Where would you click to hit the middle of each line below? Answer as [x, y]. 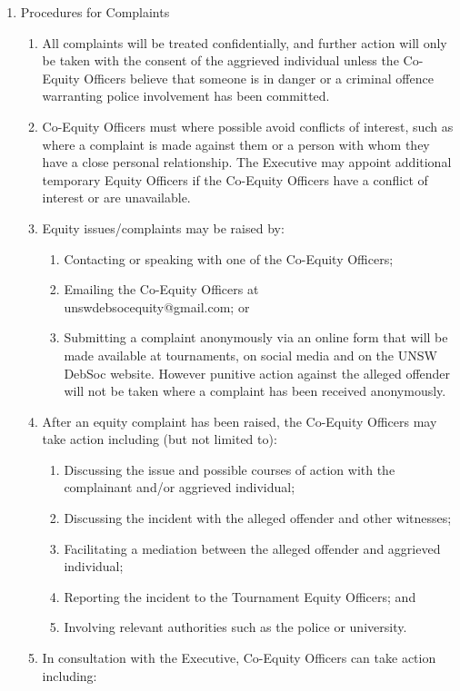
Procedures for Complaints [95, 12]
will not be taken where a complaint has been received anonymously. [255, 391]
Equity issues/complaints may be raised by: [163, 227]
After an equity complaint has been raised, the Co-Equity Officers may [240, 421]
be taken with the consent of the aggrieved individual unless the [220, 60]
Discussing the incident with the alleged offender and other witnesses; [258, 518]
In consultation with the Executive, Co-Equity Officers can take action [239, 658]
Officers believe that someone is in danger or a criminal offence [259, 78]
